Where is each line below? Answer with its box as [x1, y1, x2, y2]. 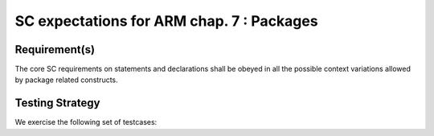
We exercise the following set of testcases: [14, 117, 158, 127]
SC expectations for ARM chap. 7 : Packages [14, 12, 318, 30]
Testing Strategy [14, 97, 100, 110]
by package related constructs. [14, 75, 118, 84]
